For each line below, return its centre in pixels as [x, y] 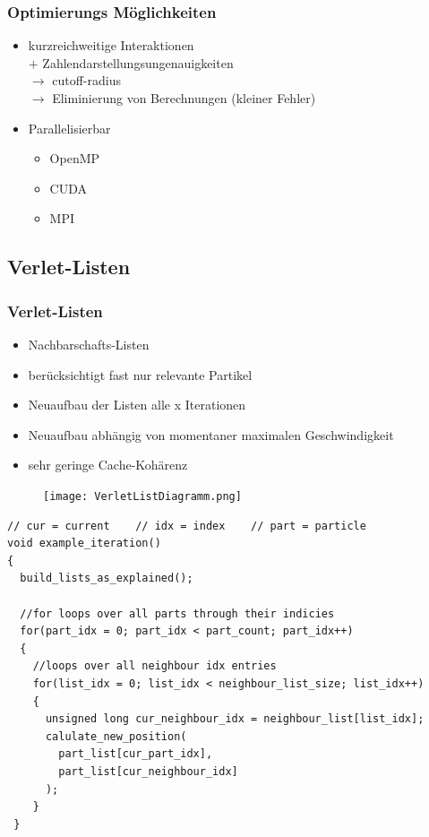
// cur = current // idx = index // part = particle [187, 526]
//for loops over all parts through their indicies [177, 613]
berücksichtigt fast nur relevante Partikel [140, 374]
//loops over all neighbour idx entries [154, 666]
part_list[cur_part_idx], [136, 754]
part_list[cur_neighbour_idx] [148, 771]
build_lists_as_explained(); [107, 578]
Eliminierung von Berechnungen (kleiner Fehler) [184, 98]
